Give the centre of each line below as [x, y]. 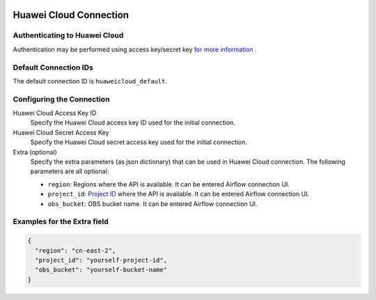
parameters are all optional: [70, 171]
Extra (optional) [35, 152]
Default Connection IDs [53, 68]
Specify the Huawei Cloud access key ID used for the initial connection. [133, 123]
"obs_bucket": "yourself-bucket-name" [101, 270]
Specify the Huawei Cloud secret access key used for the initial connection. [139, 142]
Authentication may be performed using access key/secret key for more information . [135, 49]
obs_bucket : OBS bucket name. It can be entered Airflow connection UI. [152, 204]
